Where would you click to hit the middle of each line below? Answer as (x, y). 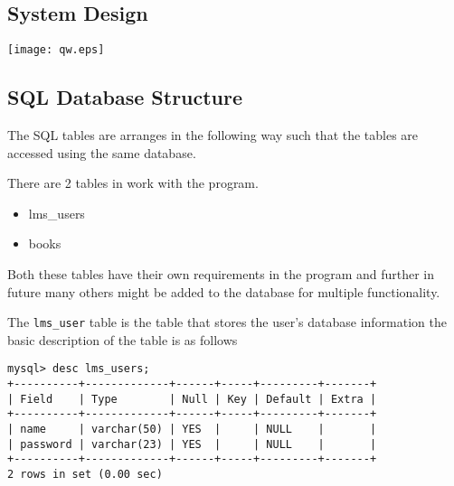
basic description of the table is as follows (123, 339)
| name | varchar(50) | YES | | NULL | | (192, 430)
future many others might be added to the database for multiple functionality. (224, 291)
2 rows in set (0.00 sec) (85, 475)
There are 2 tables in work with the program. (133, 183)
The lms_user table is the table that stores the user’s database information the (227, 322)
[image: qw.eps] (56, 50)
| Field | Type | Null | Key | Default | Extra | (192, 399)
